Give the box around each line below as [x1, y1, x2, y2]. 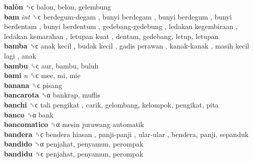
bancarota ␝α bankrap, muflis [4, 89, 101, 100]
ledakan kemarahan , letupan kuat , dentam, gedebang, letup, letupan [4, 30, 219, 41]
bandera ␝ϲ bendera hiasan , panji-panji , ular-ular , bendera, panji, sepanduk [4, 128, 249, 139]
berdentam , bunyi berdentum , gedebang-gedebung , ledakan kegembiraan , [4, 21, 238, 31]
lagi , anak [4, 50, 37, 60]
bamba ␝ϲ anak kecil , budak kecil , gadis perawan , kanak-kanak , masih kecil [4, 40, 249, 51]
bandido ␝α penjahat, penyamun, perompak [4, 138, 144, 149]
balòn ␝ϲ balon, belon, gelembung [4, 1, 111, 11]
